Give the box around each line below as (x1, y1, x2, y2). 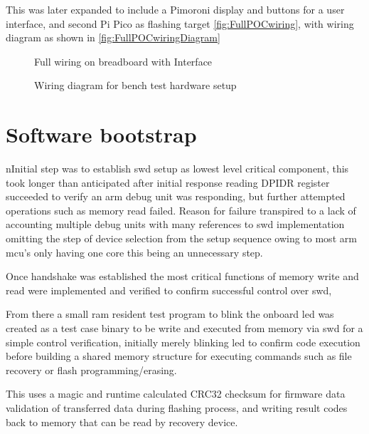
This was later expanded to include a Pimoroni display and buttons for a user (6, 2, 345, 16)
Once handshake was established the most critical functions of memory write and (6, 269, 359, 284)
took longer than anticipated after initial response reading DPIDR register (6, 175, 330, 190)
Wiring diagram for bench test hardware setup (34, 78, 237, 93)
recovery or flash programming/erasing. (6, 362, 177, 377)
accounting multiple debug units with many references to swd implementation (6, 217, 345, 232)
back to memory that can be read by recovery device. (6, 414, 238, 429)
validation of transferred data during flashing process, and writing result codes (6, 401, 348, 415)
